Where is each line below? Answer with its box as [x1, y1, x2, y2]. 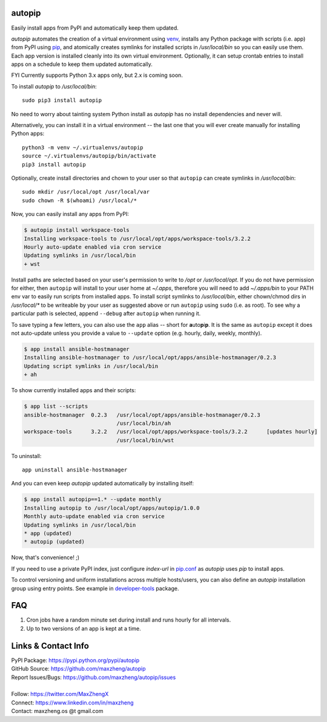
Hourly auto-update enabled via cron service [24, 243, 162, 251]
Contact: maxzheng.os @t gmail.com [11, 707, 104, 715]
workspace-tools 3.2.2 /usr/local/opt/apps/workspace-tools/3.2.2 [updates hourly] [24, 428, 318, 435]
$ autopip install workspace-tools [24, 227, 130, 234]
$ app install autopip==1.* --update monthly [24, 496, 162, 503]
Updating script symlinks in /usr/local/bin [24, 363, 159, 369]
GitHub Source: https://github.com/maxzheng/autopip [11, 665, 146, 672]
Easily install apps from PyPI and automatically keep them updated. [11, 24, 179, 31]
